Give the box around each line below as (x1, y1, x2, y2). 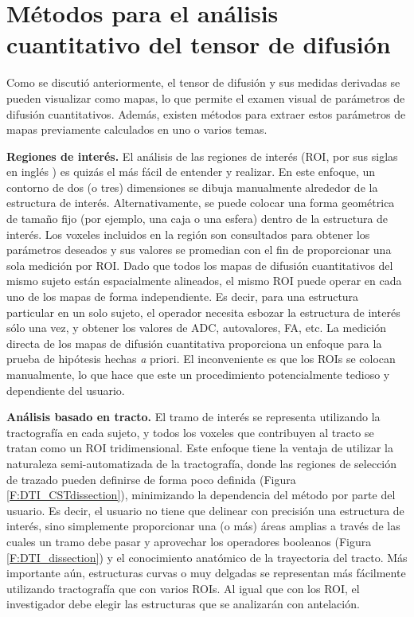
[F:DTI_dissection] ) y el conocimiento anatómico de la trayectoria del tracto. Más (6, 549, 408, 565)
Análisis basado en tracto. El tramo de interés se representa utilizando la (6, 408, 381, 425)
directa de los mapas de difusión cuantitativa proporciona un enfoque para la (6, 334, 382, 351)
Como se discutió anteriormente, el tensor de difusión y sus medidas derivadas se (6, 74, 400, 91)
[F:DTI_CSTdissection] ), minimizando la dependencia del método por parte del (6, 486, 396, 503)
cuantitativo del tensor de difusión (6, 28, 391, 61)
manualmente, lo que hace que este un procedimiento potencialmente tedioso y (6, 366, 390, 382)
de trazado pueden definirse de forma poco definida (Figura (6, 471, 296, 487)
